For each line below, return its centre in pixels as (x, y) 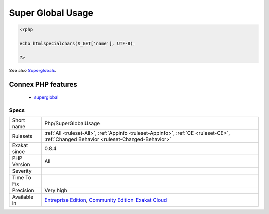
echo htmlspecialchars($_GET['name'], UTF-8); (77, 43)
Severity (22, 171)
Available (23, 197)
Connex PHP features (43, 84)
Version (21, 165)
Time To (22, 178)
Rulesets (22, 136)
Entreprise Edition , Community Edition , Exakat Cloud (106, 200)
